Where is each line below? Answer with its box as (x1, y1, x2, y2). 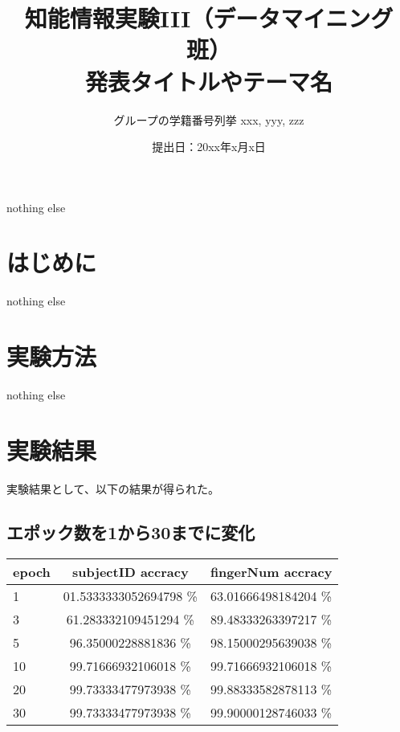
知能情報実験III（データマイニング (24, 2, 394, 35)
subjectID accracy (72, 562, 189, 581)
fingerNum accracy (210, 562, 333, 581)
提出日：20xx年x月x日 (152, 138, 266, 155)
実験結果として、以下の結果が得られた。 (6, 480, 219, 497)
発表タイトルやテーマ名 (84, 64, 333, 97)
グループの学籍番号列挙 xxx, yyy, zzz (113, 111, 304, 128)
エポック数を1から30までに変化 (6, 519, 255, 544)
